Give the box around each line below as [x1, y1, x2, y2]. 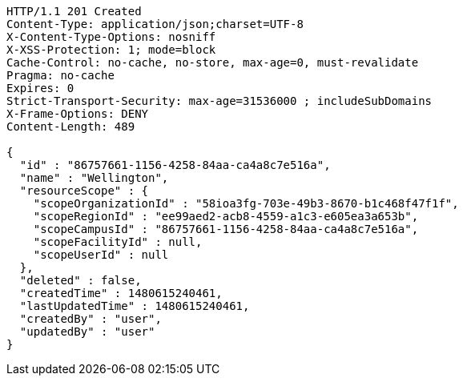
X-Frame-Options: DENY [6, 107, 149, 120]
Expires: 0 [6, 82, 74, 94]
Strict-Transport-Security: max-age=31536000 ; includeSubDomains [6, 94, 433, 107]
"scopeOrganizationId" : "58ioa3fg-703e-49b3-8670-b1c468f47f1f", [33, 197, 459, 210]
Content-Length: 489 [6, 120, 135, 133]
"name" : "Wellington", [19, 171, 169, 184]
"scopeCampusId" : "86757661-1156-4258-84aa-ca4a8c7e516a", [33, 223, 419, 235]
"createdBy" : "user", [19, 312, 162, 325]
